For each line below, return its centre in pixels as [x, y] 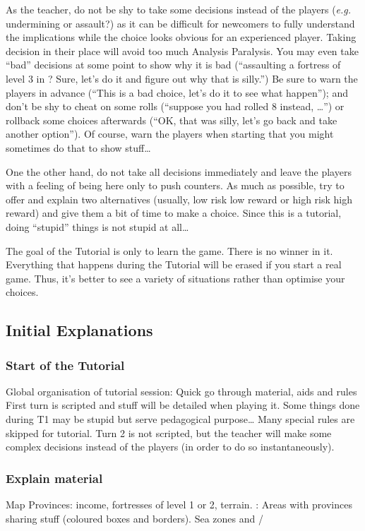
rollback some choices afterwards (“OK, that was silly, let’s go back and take [172, 120]
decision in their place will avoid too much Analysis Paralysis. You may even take [182, 50]
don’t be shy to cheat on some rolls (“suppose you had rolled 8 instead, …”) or [175, 106]
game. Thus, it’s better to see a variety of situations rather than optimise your [175, 278]
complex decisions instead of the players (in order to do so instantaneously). [170, 447]
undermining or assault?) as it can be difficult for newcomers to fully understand [180, 23]
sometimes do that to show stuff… [78, 147]
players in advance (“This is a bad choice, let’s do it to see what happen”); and [177, 92]
